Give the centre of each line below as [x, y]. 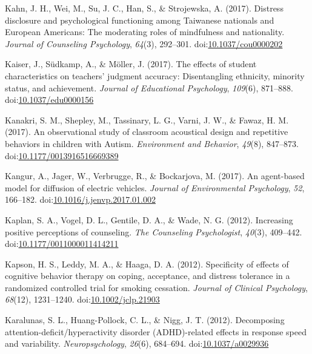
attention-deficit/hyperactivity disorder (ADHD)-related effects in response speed [156, 331]
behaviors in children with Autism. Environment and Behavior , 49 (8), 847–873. [152, 143]
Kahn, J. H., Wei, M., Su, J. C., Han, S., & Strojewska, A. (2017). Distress [144, 8]
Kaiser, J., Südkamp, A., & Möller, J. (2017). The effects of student [131, 64]
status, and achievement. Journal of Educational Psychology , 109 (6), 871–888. [149, 87]
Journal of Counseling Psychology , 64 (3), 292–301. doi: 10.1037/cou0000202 [144, 43]
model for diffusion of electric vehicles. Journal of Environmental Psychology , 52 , [155, 187]
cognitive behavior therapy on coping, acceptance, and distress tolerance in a [148, 276]
